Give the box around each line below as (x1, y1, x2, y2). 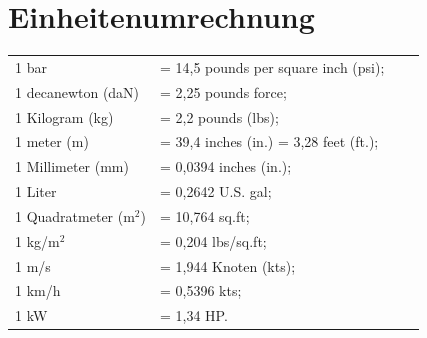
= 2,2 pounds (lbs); (160, 106, 279, 127)
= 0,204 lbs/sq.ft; (160, 230, 267, 251)
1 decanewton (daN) (15, 81, 140, 102)
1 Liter (15, 181, 57, 202)
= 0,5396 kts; (160, 280, 242, 301)
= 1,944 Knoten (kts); (160, 255, 296, 276)
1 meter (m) (15, 131, 89, 152)
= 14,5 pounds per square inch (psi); (160, 56, 385, 77)
